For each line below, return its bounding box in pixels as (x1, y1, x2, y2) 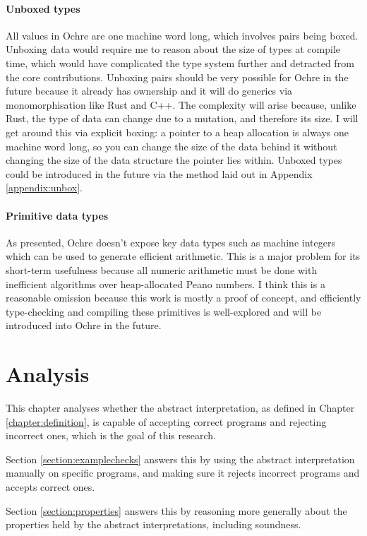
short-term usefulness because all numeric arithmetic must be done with (6, 262, 318, 277)
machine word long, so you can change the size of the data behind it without (6, 138, 337, 153)
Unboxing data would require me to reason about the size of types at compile (6, 42, 340, 56)
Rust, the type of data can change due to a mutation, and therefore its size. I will (6, 111, 359, 126)
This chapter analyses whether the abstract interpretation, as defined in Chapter (6, 400, 355, 415)
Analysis (6, 359, 90, 388)
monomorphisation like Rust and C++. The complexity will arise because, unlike (6, 97, 356, 112)
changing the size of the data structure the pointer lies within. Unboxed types (6, 153, 342, 167)
